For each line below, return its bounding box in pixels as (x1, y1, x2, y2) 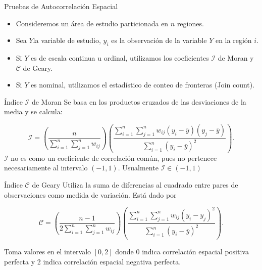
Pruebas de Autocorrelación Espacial (4, 1, 118, 11)
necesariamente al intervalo (4, 162, 88, 173)
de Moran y (218, 52, 254, 63)
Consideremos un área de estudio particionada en (16, 18, 169, 28)
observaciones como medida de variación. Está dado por (4, 189, 177, 200)
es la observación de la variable (111, 35, 207, 46)
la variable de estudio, (33, 35, 101, 46)
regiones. (177, 18, 204, 28)
